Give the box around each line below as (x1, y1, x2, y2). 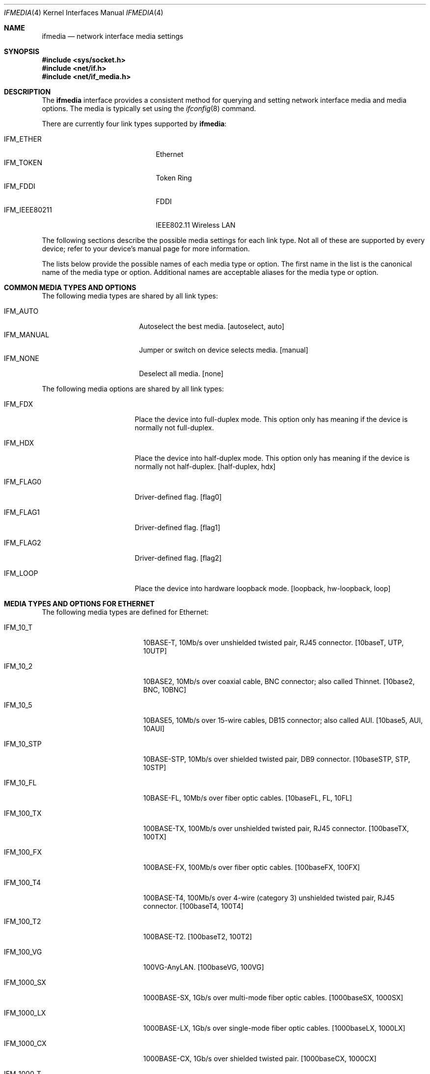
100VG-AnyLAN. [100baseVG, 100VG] (143, 963, 264, 971)
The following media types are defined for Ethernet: (42, 608, 209, 616)
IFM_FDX (4, 400, 33, 408)
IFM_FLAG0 (4, 477, 42, 486)
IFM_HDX (4, 439, 34, 447)
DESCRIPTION (4, 88, 51, 96)
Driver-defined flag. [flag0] (134, 493, 222, 501)
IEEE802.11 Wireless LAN (156, 221, 236, 229)
